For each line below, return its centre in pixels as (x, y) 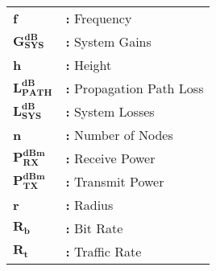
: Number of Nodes (119, 135)
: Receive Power (110, 158)
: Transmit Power (115, 181)
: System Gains (108, 41)
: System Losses (110, 111)
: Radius (89, 205)
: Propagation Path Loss (135, 88)
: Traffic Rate (104, 251)
